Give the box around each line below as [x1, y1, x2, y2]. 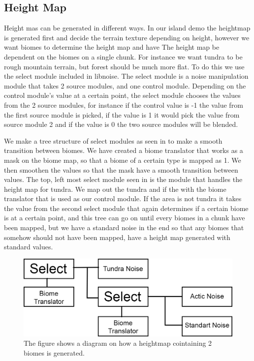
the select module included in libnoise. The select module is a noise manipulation [4, 71, 249, 81]
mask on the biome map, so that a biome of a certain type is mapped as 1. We [4, 154, 241, 165]
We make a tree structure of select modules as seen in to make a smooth [4, 135, 222, 146]
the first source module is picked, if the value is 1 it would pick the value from [4, 109, 240, 120]
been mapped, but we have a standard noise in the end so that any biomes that [4, 222, 244, 233]
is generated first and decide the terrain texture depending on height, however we [4, 32, 250, 42]
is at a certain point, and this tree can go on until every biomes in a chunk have [4, 212, 245, 223]
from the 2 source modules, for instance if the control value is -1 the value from [4, 99, 243, 110]
